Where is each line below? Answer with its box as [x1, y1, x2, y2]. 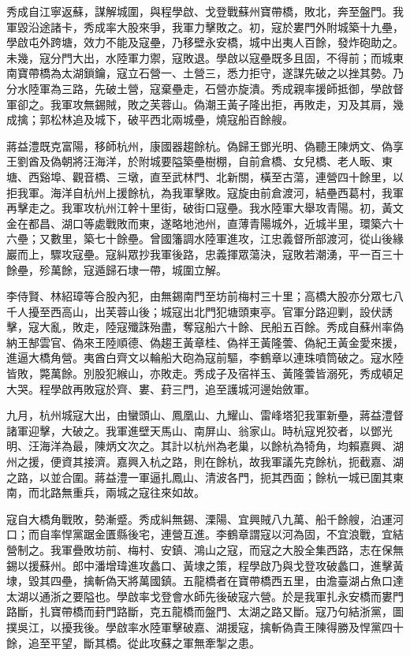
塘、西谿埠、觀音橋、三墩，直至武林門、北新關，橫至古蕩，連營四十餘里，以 [6, 168, 404, 184]
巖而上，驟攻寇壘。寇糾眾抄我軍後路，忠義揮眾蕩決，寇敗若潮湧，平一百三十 [6, 245, 404, 262]
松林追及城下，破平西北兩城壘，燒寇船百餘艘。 [50, 111, 293, 128]
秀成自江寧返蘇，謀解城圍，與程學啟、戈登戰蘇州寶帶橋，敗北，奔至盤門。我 [6, 3, 404, 19]
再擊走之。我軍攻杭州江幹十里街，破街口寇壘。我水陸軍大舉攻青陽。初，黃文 [6, 199, 404, 216]
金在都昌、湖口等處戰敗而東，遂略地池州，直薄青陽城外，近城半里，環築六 [6, 214, 393, 231]
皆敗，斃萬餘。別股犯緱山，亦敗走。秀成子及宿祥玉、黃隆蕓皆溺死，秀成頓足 [6, 365, 404, 382]
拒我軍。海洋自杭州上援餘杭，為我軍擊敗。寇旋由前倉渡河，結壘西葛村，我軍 [6, 184, 404, 200]
